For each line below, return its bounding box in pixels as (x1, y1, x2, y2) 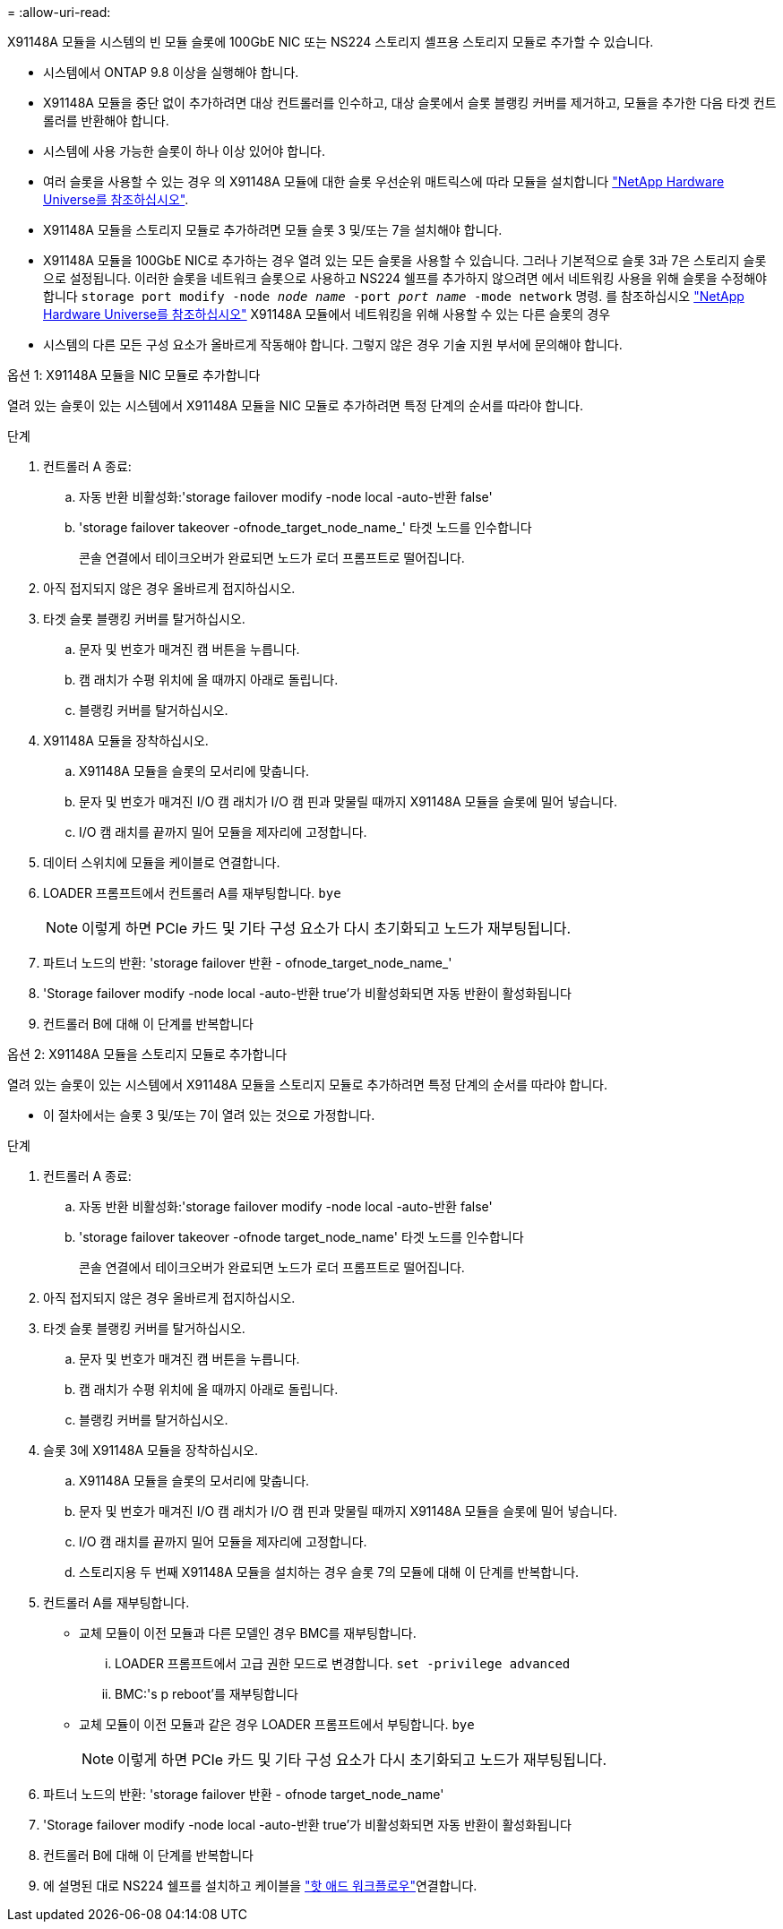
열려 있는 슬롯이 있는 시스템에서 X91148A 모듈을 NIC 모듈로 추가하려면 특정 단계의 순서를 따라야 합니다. (7, 398, 583, 413)
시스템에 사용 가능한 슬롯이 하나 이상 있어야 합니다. (43, 143, 325, 159)
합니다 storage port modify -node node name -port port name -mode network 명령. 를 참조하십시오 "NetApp (43, 288, 744, 304)
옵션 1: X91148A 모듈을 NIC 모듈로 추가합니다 (7, 367, 261, 383)
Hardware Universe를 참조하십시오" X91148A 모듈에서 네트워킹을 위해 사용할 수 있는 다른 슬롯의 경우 (43, 306, 611, 322)
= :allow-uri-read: (7, 4, 111, 20)
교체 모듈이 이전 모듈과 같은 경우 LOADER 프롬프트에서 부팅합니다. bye (79, 1717, 475, 1732)
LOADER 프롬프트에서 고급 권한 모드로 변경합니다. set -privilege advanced (115, 1656, 571, 1671)
